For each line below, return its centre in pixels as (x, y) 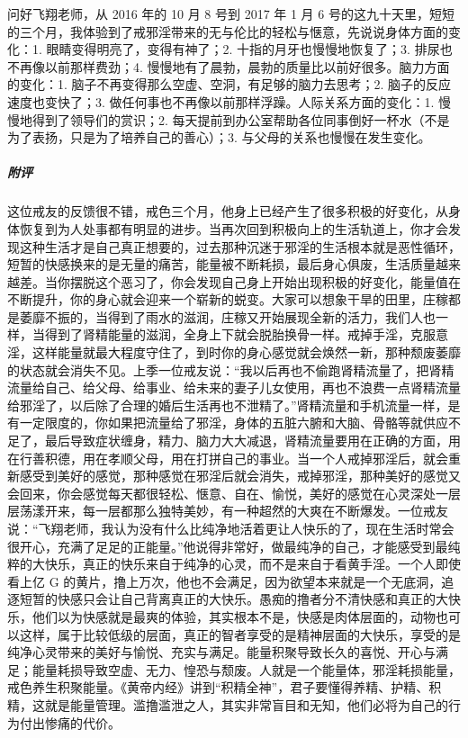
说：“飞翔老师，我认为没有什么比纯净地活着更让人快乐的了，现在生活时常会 (231, 528)
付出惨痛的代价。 (70, 722)
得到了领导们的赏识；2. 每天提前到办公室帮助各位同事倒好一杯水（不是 (241, 119)
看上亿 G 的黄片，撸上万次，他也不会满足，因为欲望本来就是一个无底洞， (225, 581)
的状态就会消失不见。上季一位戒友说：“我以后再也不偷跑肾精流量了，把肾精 (231, 369)
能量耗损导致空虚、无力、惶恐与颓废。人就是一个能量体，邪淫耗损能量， (246, 669)
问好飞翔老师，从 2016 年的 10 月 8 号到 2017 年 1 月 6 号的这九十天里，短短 (231, 13)
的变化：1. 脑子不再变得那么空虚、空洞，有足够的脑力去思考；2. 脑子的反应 (229, 84)
